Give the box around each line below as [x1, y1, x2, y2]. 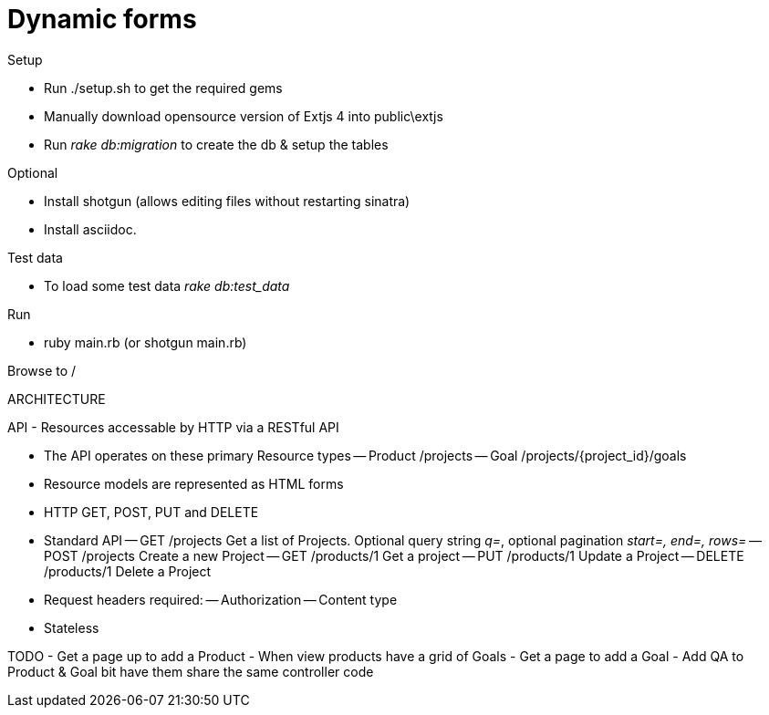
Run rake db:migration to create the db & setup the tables [44, 136, 389, 152]
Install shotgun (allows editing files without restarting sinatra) [44, 192, 410, 209]
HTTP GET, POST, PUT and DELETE [44, 503, 259, 520]
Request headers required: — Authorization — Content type [44, 591, 398, 607]
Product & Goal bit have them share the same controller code [7, 663, 374, 679]
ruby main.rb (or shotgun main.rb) [44, 334, 247, 350]
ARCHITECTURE [7, 390, 106, 407]
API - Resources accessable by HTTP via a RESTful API [7, 419, 339, 435]
